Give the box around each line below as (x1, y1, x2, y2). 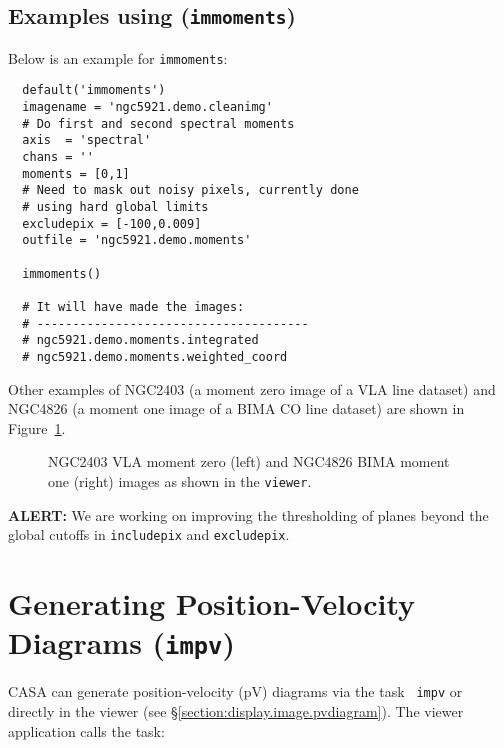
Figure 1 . (8, 417, 66, 438)
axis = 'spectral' (22, 133, 152, 148)
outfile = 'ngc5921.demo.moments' (22, 233, 252, 248)
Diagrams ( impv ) (8, 622, 235, 663)
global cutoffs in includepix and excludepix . (8, 524, 290, 545)
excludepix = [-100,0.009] (22, 216, 202, 231)
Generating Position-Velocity (8, 583, 416, 624)
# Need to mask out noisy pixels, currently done (22, 183, 359, 198)
